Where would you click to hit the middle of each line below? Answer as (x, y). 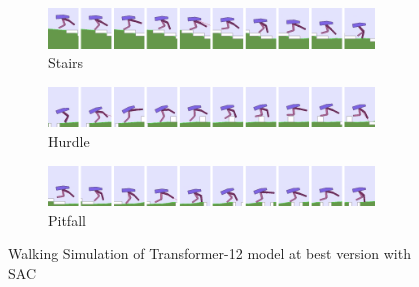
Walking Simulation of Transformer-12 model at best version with (209, 253)
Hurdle (69, 141)
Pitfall (67, 219)
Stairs (66, 62)
